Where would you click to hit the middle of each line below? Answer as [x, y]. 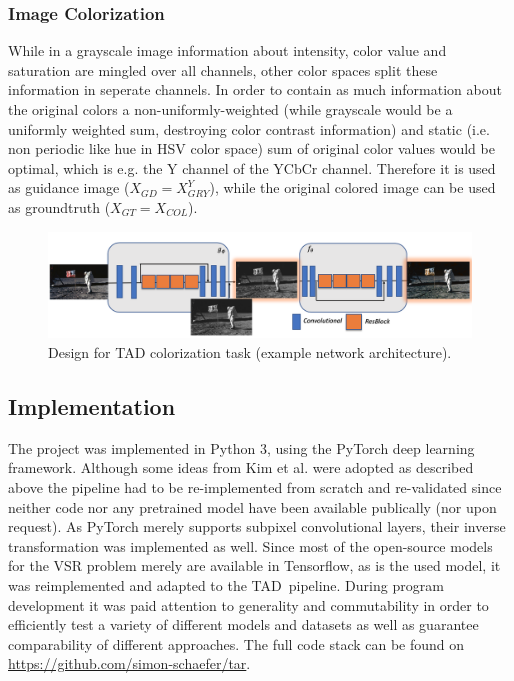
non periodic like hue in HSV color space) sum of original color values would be [251, 148]
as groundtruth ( [59, 206]
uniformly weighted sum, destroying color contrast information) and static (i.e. [249, 128]
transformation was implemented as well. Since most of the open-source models [250, 545]
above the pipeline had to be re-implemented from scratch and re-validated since [255, 486]
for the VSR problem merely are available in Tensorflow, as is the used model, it [254, 565]
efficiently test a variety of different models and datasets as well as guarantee [243, 624]
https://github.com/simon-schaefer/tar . [129, 663]
